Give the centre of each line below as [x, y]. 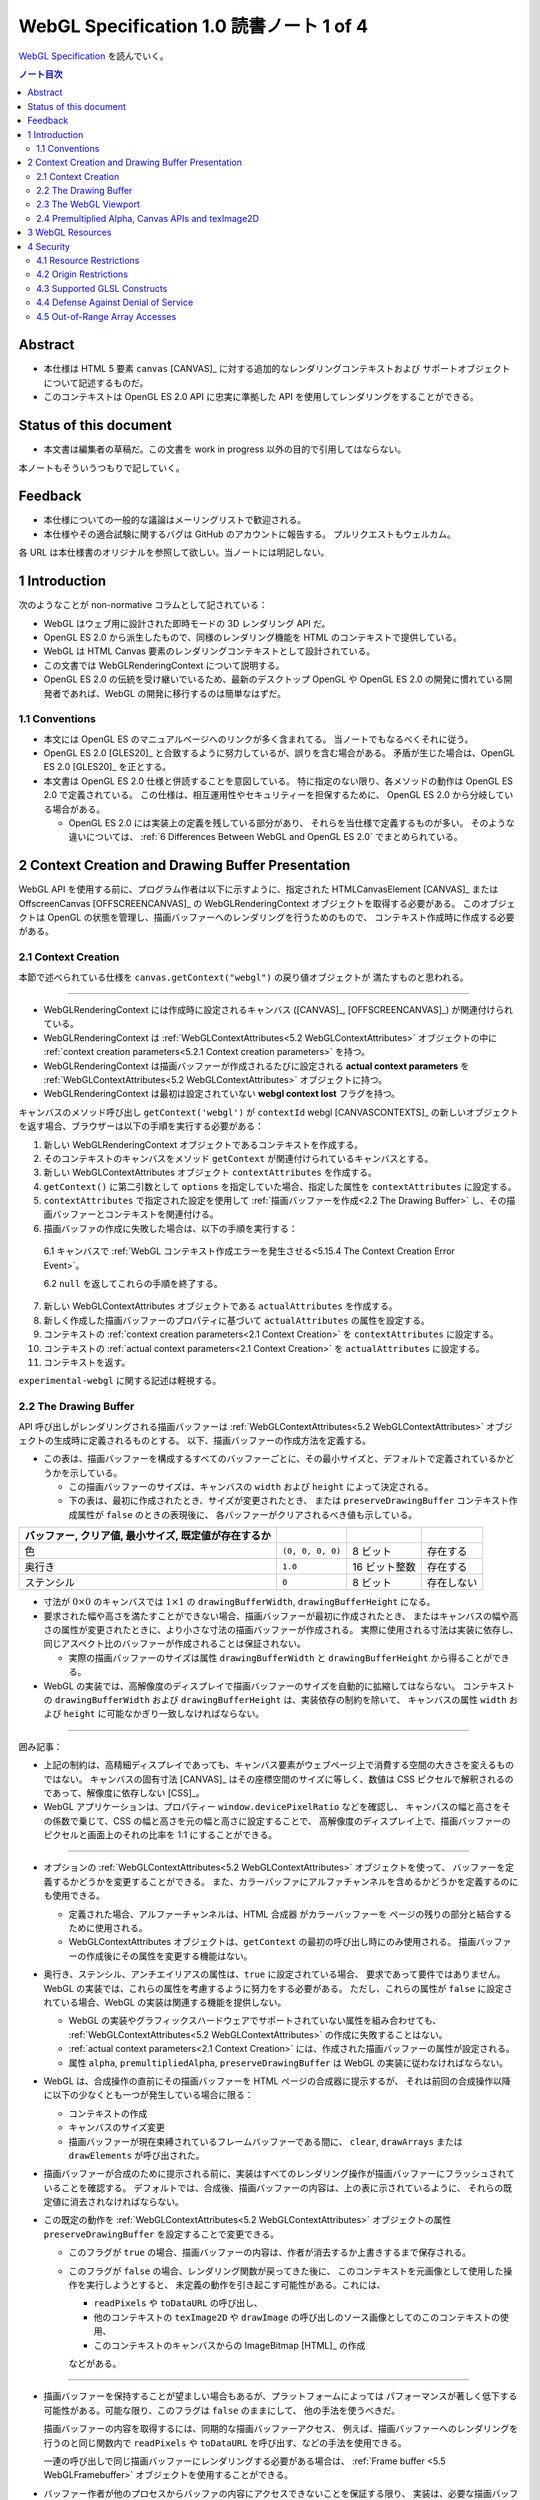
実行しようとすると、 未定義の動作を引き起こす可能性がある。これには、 [235, 2285]
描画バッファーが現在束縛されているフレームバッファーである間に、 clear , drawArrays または [266, 2141]
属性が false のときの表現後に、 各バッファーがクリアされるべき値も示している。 [247, 1514]
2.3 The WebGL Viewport [88, 204]
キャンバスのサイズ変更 [116, 2127]
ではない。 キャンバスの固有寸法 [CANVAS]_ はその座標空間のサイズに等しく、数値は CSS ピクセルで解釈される [274, 1779]
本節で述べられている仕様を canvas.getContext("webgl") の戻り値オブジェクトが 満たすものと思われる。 [243, 977]
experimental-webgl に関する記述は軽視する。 [120, 1381]
